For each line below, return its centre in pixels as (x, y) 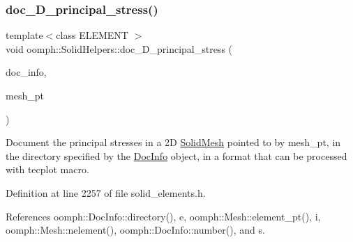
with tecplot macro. (47, 169)
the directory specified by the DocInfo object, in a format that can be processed (176, 155)
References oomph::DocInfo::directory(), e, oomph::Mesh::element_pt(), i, (163, 216)
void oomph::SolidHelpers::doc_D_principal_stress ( (119, 48)
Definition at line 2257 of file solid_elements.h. (106, 192)
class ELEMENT (92, 35)
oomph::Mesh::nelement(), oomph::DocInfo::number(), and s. (135, 230)
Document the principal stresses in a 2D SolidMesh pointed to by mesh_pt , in (173, 142)
